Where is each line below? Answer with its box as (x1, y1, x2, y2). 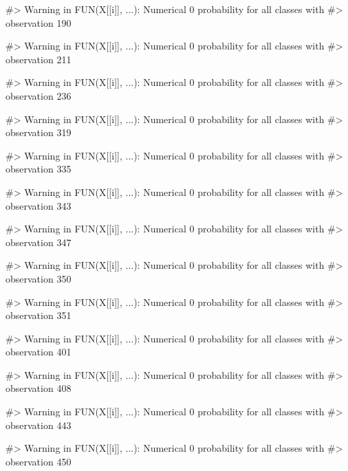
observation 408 (6, 381, 72, 395)
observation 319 (6, 125, 72, 140)
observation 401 (6, 344, 72, 359)
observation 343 (6, 198, 72, 212)
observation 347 (6, 234, 72, 249)
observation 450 (6, 454, 72, 468)
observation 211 (6, 52, 72, 66)
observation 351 (6, 308, 72, 322)
